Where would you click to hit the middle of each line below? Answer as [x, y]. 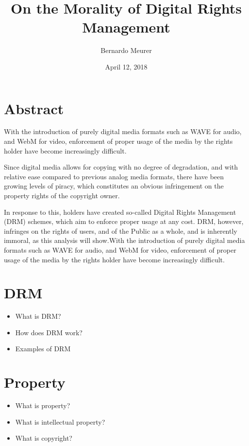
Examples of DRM [43, 349]
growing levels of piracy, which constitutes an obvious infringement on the [114, 186]
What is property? [43, 405]
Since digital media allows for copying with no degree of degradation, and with [121, 167]
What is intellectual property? [60, 421]
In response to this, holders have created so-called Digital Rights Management [120, 212]
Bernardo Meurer [126, 50]
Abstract [34, 108]
